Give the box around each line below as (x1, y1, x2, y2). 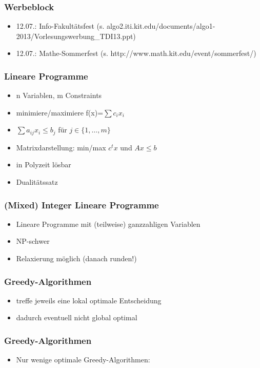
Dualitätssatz (16, 177, 58, 187)
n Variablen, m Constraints (16, 90, 102, 101)
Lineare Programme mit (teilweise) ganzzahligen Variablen (16, 218, 201, 229)
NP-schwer (16, 236, 50, 246)
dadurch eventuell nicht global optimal (16, 312, 137, 323)
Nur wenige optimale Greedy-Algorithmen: (16, 354, 150, 365)
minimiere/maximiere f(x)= (16, 107, 104, 118)
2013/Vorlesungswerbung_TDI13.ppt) (16, 30, 136, 41)
